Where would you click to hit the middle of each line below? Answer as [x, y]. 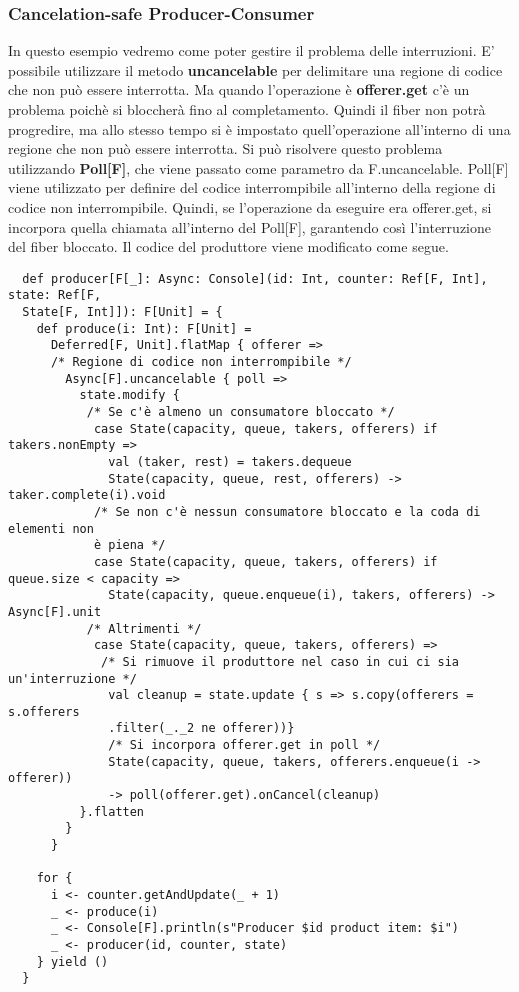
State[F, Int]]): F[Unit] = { [122, 312]
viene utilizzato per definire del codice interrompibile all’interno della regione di [252, 187]
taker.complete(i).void [87, 495]
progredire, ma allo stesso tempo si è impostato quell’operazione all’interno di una [259, 128]
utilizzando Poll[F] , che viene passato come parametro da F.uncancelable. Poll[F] [258, 167]
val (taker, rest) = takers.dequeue [230, 461]
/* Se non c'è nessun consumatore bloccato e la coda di [287, 511]
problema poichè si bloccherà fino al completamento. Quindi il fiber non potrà [247, 109]
